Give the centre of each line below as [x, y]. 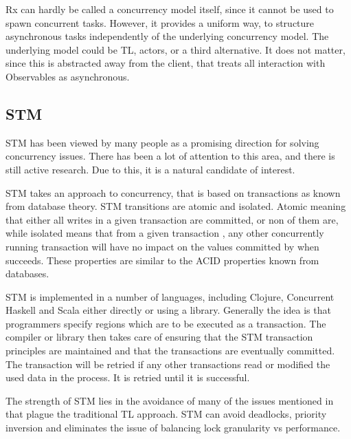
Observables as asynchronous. [68, 76]
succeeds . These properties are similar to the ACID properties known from [162, 260]
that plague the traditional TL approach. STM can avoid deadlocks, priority [166, 414]
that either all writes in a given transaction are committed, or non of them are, [172, 219]
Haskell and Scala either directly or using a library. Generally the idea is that [168, 310]
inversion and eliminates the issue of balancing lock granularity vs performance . [173, 428]
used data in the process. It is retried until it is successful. [128, 377]
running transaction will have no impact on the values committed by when [162, 246]
